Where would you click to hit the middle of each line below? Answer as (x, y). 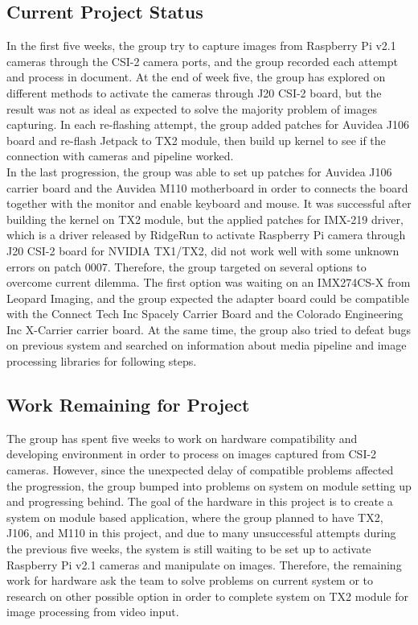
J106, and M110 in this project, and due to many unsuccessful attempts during (201, 533)
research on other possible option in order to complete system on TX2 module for (207, 596)
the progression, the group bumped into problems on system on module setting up (209, 485)
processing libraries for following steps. (102, 361)
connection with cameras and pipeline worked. (120, 156)
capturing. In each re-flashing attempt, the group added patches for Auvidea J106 (208, 124)
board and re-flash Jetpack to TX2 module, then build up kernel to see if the (196, 140)
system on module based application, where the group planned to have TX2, (195, 517)
